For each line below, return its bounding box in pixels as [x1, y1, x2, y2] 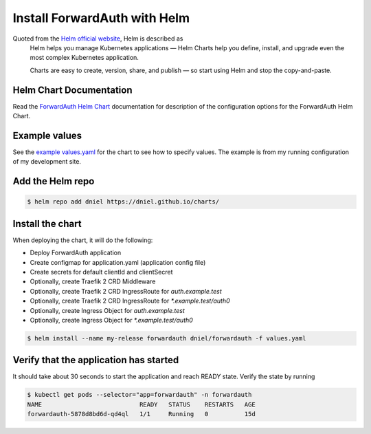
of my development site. [12, 158, 82, 166]
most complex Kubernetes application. [30, 54, 139, 62]
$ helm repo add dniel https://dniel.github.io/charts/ [27, 198, 220, 206]
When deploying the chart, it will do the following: [12, 236, 153, 244]
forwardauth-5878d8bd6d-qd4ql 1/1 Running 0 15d [27, 410, 256, 418]
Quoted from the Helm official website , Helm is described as [12, 34, 183, 43]
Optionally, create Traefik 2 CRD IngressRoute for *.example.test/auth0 [30, 296, 230, 305]
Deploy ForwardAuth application [30, 248, 122, 257]
